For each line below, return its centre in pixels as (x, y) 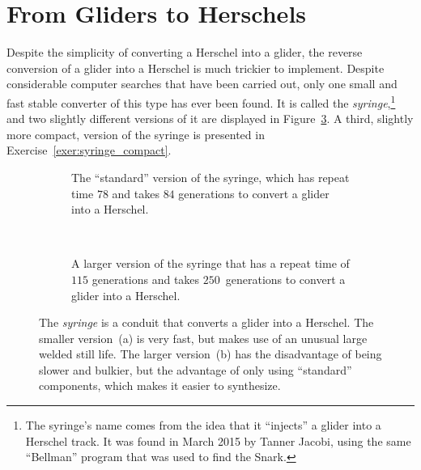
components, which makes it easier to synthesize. (160, 385)
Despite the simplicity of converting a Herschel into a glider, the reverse (185, 52)
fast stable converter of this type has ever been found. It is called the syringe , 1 (201, 101)
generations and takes (146, 279)
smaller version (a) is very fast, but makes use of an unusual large (203, 338)
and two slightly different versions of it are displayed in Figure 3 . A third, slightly (210, 119)
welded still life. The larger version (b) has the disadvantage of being (210, 354)
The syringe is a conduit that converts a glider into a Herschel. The (206, 322)
